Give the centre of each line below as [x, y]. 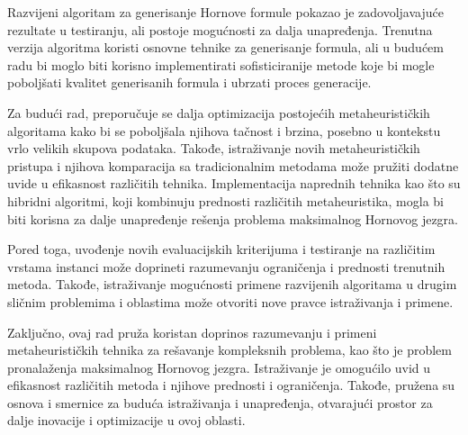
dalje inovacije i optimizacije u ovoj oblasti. [126, 420]
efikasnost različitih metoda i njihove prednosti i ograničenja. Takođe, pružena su [231, 385]
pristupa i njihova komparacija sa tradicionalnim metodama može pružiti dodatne [233, 165]
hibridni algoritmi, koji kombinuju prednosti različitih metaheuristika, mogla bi [225, 200]
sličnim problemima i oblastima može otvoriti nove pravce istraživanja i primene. [230, 301]
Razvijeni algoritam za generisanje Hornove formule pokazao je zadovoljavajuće [225, 12]
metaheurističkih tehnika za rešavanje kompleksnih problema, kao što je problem [229, 350]
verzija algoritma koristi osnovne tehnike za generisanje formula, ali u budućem [225, 47]
